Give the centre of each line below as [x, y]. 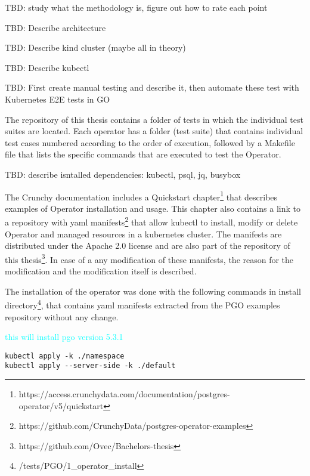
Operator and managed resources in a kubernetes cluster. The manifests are [143, 234]
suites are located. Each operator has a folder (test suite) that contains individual [154, 131]
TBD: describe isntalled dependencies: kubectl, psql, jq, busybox [123, 174]
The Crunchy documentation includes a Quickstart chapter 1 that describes [141, 196]
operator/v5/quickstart [61, 405]
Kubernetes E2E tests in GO [58, 99]
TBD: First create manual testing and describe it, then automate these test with [152, 87]
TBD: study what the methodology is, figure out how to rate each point [136, 7]
